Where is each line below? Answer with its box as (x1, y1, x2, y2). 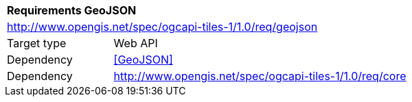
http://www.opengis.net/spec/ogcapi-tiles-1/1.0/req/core (113, 69, 407, 83)
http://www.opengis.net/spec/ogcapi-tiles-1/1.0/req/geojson (7, 20, 318, 34)
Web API (113, 36, 158, 50)
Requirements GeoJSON (7, 3, 137, 17)
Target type (7, 36, 67, 50)
